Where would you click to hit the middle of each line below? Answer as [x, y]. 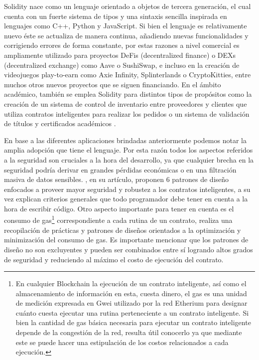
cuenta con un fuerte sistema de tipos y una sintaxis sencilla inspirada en [116, 16]
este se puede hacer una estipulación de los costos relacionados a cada [122, 342]
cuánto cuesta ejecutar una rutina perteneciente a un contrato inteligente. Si [132, 312]
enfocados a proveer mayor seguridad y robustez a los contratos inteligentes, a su [127, 189]
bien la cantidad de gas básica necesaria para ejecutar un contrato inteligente [133, 322]
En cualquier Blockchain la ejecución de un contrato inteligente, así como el [131, 283]
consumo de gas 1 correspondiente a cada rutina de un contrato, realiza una [118, 219]
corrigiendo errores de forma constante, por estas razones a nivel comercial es [122, 45]
